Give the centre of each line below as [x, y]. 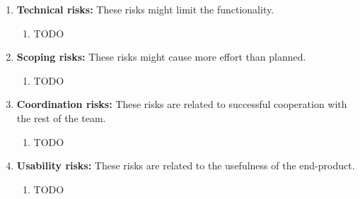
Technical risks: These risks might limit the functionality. [145, 9]
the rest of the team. [61, 117]
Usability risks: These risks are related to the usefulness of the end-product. [186, 165]
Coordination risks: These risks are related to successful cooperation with [182, 104]
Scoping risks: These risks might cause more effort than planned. [161, 57]
